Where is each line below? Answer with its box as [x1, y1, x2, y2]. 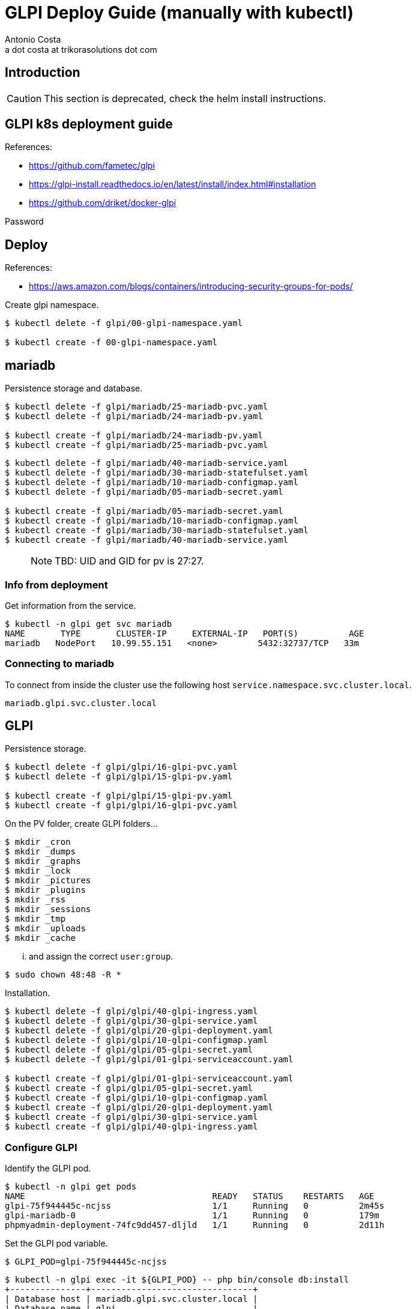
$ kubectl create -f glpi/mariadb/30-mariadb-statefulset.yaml [5, 525, 309, 536]
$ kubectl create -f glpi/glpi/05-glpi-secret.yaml [5, 1083, 253, 1093]
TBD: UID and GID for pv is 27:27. [55, 555, 204, 567]
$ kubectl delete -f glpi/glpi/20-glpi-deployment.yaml [5, 1026, 273, 1036]
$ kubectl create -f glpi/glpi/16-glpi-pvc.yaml [5, 800, 238, 811]
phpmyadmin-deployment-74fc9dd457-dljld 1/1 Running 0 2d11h [5, 1220, 385, 1230]
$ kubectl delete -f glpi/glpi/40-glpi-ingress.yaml [5, 1006, 258, 1017]
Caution [7, 92, 42, 104]
